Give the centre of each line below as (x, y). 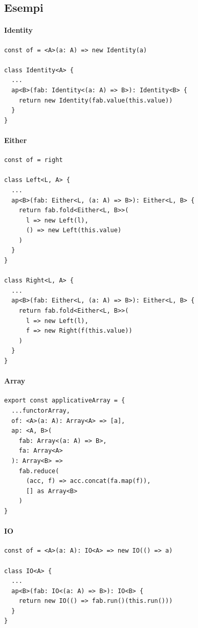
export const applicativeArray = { (65, 401)
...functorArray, (41, 410)
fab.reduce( (39, 471)
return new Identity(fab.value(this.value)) (96, 100)
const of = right (34, 160)
